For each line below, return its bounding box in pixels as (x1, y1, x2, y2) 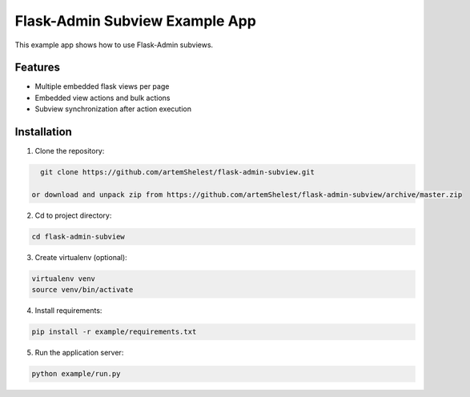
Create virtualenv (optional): (34, 252, 127, 262)
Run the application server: (34, 348, 124, 358)
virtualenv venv (31, 274, 96, 283)
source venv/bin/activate (31, 285, 134, 295)
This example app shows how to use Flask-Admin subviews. (14, 40, 214, 50)
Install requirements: (34, 306, 102, 315)
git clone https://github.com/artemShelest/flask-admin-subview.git (40, 168, 315, 177)
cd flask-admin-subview (31, 232, 126, 241)
